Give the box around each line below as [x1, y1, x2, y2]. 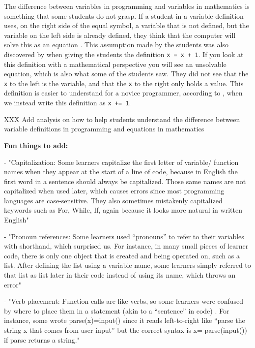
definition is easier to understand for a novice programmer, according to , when [4, 88, 243, 98]
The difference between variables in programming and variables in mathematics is [4, 1, 250, 11]
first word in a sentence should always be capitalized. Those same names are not [4, 176, 246, 186]
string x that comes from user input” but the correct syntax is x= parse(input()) [4, 325, 247, 335]
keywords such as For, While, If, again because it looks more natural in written [4, 205, 242, 215]
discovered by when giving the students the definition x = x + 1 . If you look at [4, 49, 244, 59]
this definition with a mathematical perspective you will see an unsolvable [4, 59, 227, 69]
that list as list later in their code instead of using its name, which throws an [4, 270, 236, 280]
